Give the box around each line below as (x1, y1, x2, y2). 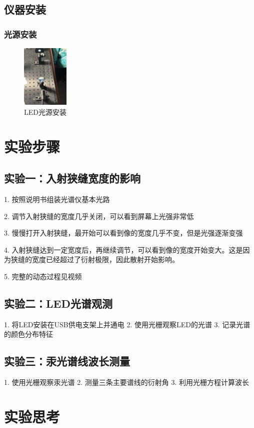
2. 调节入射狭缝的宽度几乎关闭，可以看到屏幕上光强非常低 (4, 210, 194, 221)
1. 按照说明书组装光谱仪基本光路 (4, 193, 110, 204)
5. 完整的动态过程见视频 (4, 271, 82, 281)
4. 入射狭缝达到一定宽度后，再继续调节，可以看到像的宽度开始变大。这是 (4, 244, 243, 255)
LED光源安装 (24, 106, 66, 117)
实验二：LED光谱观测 (4, 295, 112, 311)
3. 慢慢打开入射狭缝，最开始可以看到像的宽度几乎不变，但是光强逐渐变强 (4, 228, 243, 238)
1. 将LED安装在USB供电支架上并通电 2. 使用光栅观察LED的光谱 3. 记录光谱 (4, 319, 250, 329)
